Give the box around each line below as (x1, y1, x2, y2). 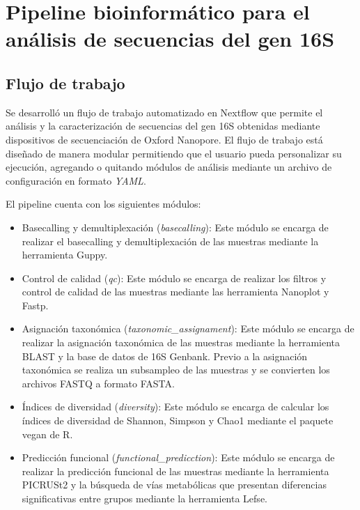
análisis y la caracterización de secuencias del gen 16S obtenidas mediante (6, 118, 320, 133)
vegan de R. (22, 426, 73, 441)
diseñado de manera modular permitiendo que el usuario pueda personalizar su (6, 146, 342, 160)
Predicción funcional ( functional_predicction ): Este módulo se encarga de (22, 450, 335, 465)
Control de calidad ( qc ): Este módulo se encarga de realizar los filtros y (22, 270, 327, 285)
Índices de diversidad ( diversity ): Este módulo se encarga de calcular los (22, 399, 329, 414)
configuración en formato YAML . (6, 173, 146, 187)
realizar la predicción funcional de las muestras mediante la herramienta (22, 463, 329, 478)
